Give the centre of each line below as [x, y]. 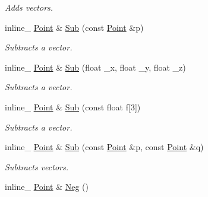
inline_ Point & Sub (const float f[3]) [73, 107]
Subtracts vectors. [37, 166]
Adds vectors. [29, 7]
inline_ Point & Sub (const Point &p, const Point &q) [104, 147]
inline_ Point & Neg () [47, 187]
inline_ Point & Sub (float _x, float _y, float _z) [95, 67]
